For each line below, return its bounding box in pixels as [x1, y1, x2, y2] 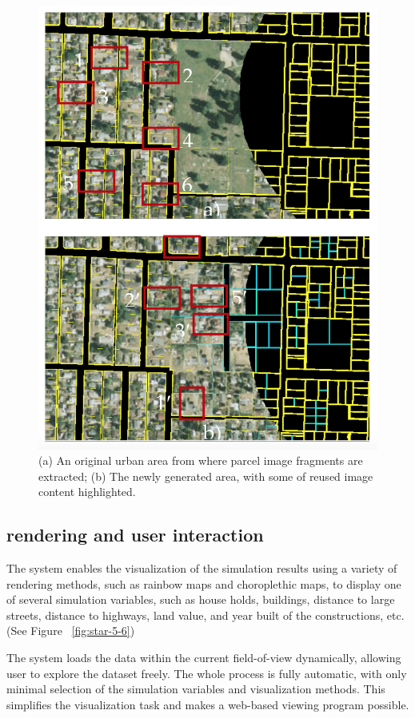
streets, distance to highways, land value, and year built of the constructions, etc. [6, 606, 405, 623]
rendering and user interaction [6, 522, 264, 547]
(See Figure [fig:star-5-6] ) [6, 622, 135, 639]
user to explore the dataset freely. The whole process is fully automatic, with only [6, 664, 407, 681]
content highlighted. [38, 483, 136, 500]
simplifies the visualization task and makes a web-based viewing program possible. [6, 696, 409, 712]
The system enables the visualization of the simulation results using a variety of [6, 560, 397, 577]
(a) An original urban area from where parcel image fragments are [38, 452, 363, 469]
